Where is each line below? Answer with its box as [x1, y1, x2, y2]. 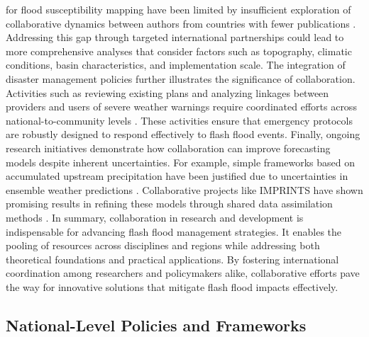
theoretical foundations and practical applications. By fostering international [6, 251, 339, 266]
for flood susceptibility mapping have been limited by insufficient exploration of [6, 2, 351, 16]
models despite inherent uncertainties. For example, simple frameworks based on [6, 154, 355, 169]
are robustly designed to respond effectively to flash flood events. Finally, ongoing [6, 127, 360, 142]
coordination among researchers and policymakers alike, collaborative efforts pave [6, 265, 360, 280]
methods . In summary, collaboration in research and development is [6, 210, 304, 224]
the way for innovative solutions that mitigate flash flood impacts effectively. [6, 279, 338, 294]
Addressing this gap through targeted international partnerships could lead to [6, 30, 344, 45]
